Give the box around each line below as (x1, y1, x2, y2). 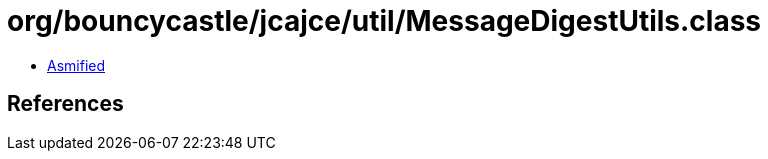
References (7, 91, 124, 117)
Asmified (47, 56, 106, 74)
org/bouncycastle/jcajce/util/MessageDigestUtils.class (7, 4, 762, 38)
